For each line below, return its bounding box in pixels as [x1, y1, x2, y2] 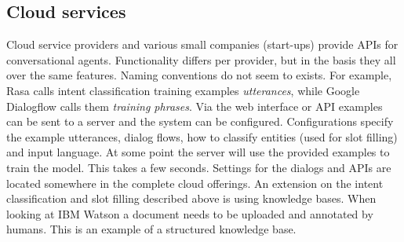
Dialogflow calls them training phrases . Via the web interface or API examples [6, 97, 383, 114]
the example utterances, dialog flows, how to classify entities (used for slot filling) [6, 128, 398, 145]
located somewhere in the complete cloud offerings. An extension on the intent [6, 174, 384, 191]
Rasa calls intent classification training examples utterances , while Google [6, 82, 360, 98]
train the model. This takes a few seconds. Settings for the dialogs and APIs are [6, 159, 391, 175]
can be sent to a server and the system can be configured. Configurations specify [6, 113, 394, 130]
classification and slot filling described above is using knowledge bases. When [6, 190, 377, 207]
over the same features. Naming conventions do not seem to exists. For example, [6, 67, 392, 83]
